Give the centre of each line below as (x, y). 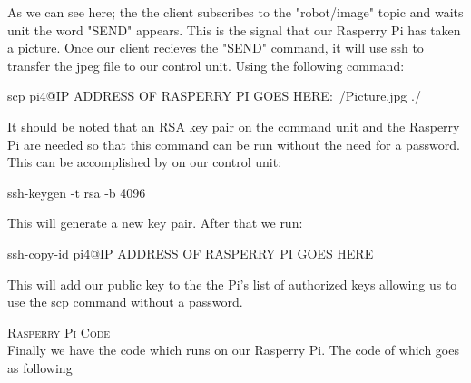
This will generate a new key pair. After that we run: (155, 223)
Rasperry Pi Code (59, 332)
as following (40, 367)
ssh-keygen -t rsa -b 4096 (77, 192)
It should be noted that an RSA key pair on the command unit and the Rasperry (234, 126)
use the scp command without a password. (125, 302)
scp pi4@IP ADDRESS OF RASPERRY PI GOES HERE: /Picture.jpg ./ (214, 96)
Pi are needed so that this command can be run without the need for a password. (234, 144)
